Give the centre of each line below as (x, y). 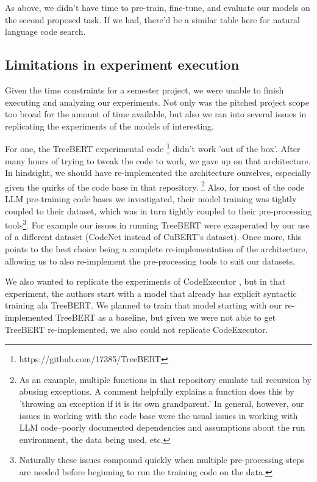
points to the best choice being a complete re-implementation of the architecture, (156, 249)
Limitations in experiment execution (122, 64)
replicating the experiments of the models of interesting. (109, 126)
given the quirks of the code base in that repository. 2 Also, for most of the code (155, 186)
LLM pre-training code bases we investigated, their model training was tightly (151, 199)
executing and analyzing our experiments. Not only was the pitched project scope (157, 102)
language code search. (45, 31)
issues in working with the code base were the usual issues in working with (158, 415)
